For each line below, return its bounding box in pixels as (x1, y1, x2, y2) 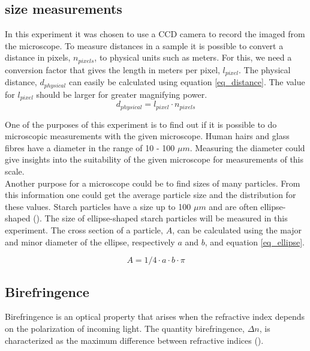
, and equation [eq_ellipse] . (204, 235, 305, 248)
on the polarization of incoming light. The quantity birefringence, (5, 322, 245, 334)
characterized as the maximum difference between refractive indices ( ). (5, 334, 264, 346)
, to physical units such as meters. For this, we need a (94, 51, 292, 64)
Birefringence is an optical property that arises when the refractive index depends (5, 310, 305, 323)
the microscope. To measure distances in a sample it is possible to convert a (5, 39, 284, 52)
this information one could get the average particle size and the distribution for (5, 188, 296, 201)
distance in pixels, (5, 51, 71, 64)
